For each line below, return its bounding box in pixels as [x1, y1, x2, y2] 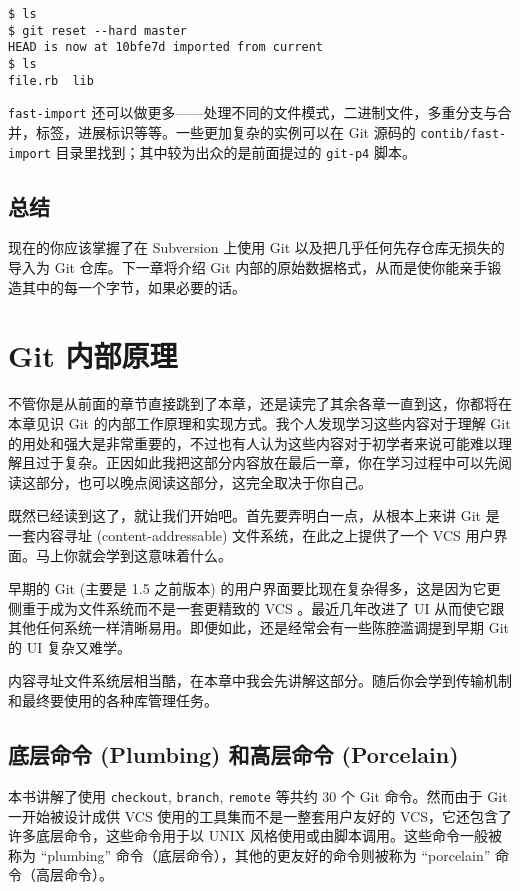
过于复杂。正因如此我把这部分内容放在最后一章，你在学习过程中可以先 [35, 452, 498, 473]
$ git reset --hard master [8, 23, 187, 38]
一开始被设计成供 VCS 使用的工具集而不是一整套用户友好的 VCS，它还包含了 [8, 805, 512, 826]
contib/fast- [420, 126, 507, 141]
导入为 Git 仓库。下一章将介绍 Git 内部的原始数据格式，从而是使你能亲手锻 [8, 257, 502, 278]
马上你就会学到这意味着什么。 [35, 544, 232, 565]
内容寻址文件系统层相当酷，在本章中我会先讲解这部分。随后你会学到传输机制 [8, 670, 512, 691]
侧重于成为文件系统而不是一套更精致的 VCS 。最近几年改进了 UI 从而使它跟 [8, 597, 505, 618]
